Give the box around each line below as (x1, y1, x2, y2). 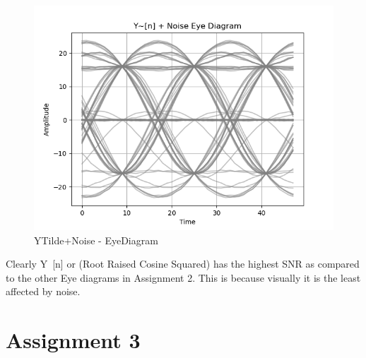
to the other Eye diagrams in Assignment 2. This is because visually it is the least (6, 270, 361, 285)
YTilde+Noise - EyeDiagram (34, 232, 158, 247)
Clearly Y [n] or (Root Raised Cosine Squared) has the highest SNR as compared (6, 256, 360, 271)
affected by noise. (6, 284, 81, 299)
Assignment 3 (6, 326, 141, 354)
